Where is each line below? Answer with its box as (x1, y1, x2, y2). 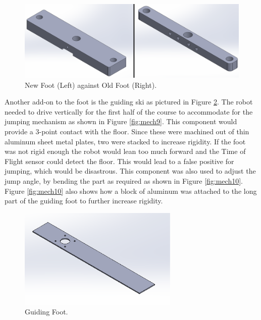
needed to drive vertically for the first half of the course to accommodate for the (5, 106, 253, 117)
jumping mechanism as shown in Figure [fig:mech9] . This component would (5, 116, 237, 127)
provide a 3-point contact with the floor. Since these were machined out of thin (5, 126, 249, 137)
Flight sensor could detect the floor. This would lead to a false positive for (5, 155, 234, 166)
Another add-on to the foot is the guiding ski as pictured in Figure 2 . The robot (5, 96, 253, 107)
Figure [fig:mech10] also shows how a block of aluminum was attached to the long (5, 185, 257, 196)
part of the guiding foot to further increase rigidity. (5, 195, 163, 206)
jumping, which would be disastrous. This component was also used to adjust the (5, 166, 256, 176)
